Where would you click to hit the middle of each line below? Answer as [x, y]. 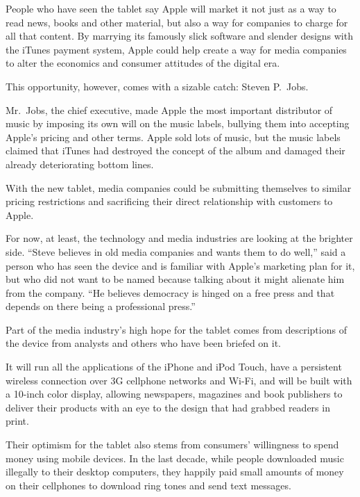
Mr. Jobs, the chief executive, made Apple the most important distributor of [169, 109]
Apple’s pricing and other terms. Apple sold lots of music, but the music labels [173, 137]
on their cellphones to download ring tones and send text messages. [148, 485]
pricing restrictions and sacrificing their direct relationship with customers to [169, 201]
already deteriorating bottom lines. [80, 164]
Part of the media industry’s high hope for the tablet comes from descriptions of [176, 329]
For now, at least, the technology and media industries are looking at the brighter [179, 238]
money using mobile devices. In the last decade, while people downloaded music [175, 458]
